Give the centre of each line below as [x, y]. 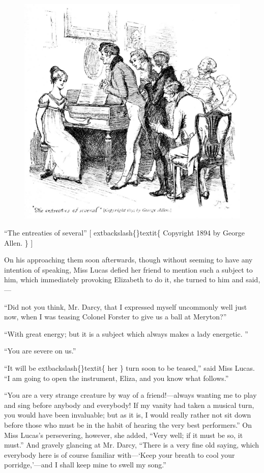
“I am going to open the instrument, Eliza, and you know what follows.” [116, 378]
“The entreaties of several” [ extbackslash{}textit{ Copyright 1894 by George [125, 233]
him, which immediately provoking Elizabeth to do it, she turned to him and [124, 279]
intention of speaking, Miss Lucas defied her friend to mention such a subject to [128, 269]
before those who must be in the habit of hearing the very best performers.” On [128, 425]
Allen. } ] [19, 242]
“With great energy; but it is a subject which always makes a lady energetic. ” [126, 333]
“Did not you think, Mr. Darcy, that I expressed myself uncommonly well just [126, 306]
